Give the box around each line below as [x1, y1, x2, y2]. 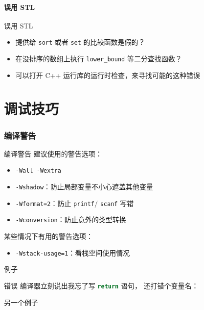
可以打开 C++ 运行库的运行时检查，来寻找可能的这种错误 [15, 70, 201, 80]
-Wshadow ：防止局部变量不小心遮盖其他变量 [15, 181, 154, 192]
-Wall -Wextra [15, 167, 61, 175]
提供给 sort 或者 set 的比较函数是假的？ [15, 37, 145, 47]
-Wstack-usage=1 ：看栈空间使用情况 [15, 247, 130, 258]
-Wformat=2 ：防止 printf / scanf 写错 [15, 198, 134, 208]
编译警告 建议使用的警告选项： [4, 148, 102, 158]
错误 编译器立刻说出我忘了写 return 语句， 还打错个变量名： [4, 280, 199, 290]
